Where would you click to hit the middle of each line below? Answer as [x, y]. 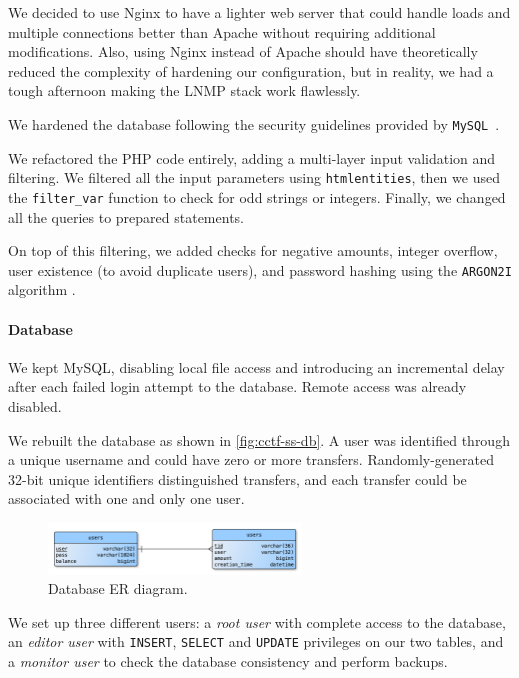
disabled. [35, 405]
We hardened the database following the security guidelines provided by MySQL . [254, 123]
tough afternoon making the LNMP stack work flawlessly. [184, 90]
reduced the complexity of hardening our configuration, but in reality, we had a [251, 70]
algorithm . [42, 289]
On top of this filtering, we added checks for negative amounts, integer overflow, [253, 250]
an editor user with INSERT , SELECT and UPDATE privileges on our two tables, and [256, 641]
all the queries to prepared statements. [126, 216]
